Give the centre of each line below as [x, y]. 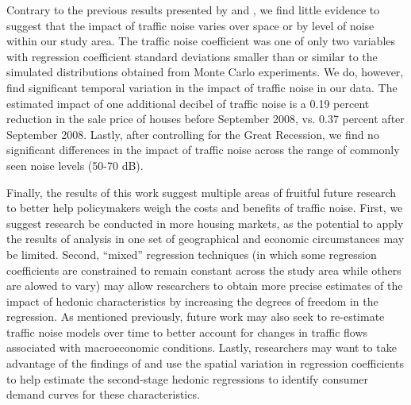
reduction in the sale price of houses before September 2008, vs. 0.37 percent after [205, 119]
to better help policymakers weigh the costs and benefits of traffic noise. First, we [205, 208]
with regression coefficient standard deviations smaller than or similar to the [192, 56]
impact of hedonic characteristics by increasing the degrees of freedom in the [192, 301]
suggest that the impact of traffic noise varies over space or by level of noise [190, 25]
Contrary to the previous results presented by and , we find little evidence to [193, 10]
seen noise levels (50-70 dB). [75, 165]
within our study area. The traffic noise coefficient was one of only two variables [201, 41]
